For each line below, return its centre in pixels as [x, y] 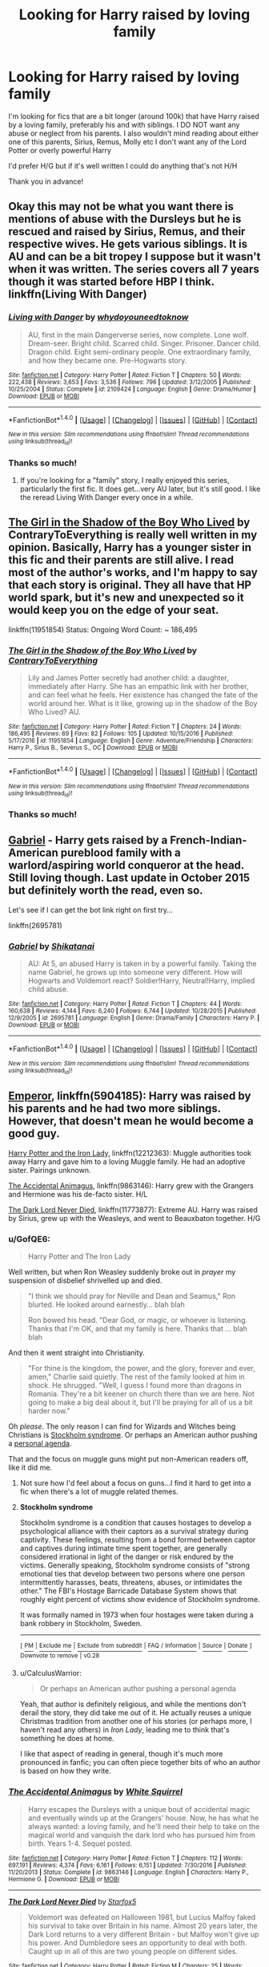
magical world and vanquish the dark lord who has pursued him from [142, 1835]
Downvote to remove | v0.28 [60, 1655]
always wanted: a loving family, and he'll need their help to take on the [144, 1826]
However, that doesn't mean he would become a [131, 1121]
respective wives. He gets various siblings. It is [128, 244]
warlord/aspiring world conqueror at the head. [126, 865]
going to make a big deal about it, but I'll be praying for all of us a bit [140, 1402]
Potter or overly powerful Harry [60, 150]
